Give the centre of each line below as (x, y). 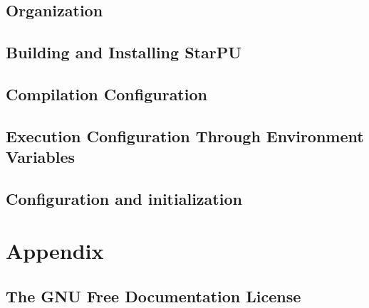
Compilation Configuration (106, 94)
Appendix (55, 251)
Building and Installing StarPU (124, 52)
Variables (41, 157)
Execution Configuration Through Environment (185, 136)
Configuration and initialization (124, 198)
